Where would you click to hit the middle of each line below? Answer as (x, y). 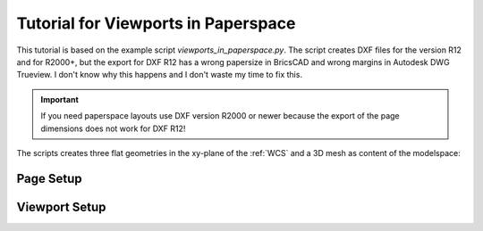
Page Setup (49, 178)
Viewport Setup (61, 206)
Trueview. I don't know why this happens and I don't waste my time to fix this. (160, 75)
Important (60, 99)
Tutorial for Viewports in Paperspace (156, 23)
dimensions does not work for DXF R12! (113, 128)
